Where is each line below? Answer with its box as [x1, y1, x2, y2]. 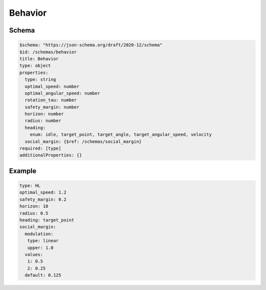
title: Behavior [19, 56, 59, 62]
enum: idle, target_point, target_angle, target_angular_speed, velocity [30, 132, 212, 137]
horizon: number [25, 111, 64, 117]
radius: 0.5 [19, 210, 49, 216]
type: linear [27, 238, 59, 244]
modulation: [25, 231, 54, 236]
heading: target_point [19, 217, 74, 223]
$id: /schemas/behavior [19, 49, 77, 55]
